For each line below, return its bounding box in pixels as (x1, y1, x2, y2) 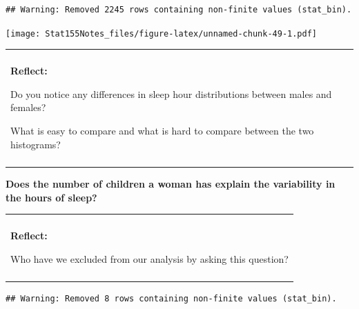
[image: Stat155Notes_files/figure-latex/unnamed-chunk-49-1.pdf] (6, 28, 318, 39)
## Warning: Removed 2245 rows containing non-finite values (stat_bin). (6, 5, 352, 14)
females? (10, 100, 46, 114)
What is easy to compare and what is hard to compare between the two (10, 123, 314, 138)
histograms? (10, 137, 61, 151)
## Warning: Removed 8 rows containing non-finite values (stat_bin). (6, 294, 337, 304)
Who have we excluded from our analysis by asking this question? (10, 251, 289, 266)
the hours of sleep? (6, 190, 97, 204)
